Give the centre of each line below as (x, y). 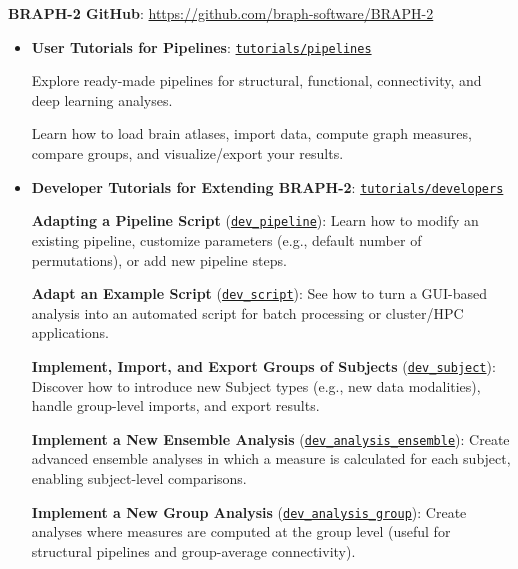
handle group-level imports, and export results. (175, 405)
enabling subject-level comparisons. (139, 478)
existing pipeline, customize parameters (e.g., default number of (226, 239)
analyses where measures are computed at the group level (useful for (241, 531)
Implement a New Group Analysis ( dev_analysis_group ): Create (249, 511)
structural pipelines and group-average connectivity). (193, 550)
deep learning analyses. (102, 99)
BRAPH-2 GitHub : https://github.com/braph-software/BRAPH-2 (221, 13)
